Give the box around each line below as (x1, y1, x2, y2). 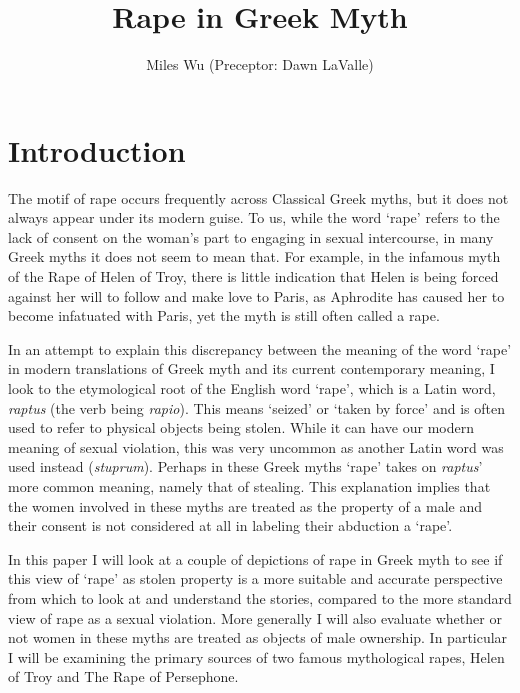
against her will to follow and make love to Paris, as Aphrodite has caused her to (8, 285, 505, 306)
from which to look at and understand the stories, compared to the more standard (8, 587, 512, 608)
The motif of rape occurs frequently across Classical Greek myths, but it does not (8, 187, 509, 208)
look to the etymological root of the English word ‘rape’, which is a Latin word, (8, 378, 496, 398)
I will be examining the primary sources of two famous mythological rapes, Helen (8, 646, 505, 667)
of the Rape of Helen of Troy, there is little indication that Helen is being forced (8, 266, 499, 287)
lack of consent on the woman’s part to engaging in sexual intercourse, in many (8, 226, 494, 247)
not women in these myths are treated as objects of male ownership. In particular (8, 627, 508, 648)
